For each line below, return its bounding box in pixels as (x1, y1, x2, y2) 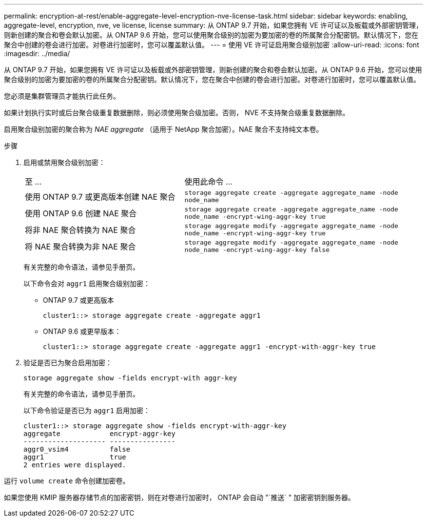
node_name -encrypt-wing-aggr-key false (184, 246, 330, 253)
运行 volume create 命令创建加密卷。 (4, 477, 130, 485)
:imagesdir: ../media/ (4, 49, 70, 58)
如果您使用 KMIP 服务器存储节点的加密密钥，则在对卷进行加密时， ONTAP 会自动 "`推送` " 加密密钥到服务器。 (4, 493, 355, 501)
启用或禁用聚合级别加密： (23, 158, 105, 167)
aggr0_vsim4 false (23, 445, 131, 453)
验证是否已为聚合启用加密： (23, 358, 112, 367)
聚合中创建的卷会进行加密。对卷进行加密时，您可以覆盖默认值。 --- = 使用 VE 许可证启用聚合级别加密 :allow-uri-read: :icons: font (4, 41, 419, 49)
